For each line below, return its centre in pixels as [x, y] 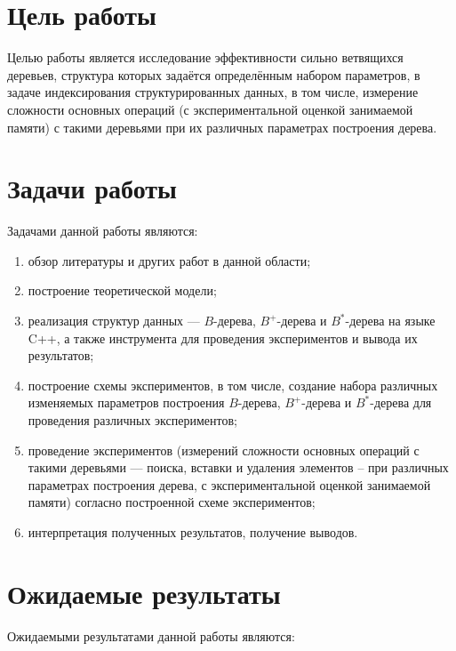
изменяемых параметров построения [126, 402]
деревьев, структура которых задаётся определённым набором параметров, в [214, 74]
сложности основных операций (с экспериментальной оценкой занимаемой [210, 109]
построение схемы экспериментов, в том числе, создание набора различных [233, 385]
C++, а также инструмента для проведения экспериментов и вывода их [223, 338]
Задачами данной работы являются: [103, 231]
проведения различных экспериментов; [132, 419]
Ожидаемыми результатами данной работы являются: [151, 635]
